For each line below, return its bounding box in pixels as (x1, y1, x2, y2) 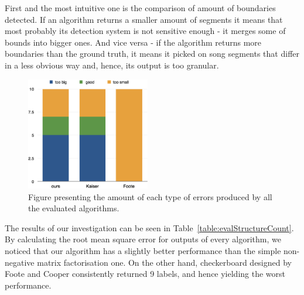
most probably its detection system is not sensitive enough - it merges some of (5, 25, 286, 37)
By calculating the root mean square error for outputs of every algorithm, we (5, 233, 281, 245)
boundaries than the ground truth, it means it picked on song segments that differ (5, 47, 300, 60)
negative (5, 256, 35, 268)
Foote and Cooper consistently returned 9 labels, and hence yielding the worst (5, 267, 286, 280)
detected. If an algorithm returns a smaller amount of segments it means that (5, 13, 283, 25)
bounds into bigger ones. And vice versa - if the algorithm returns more (5, 36, 262, 48)
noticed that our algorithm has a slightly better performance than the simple (5, 244, 281, 256)
